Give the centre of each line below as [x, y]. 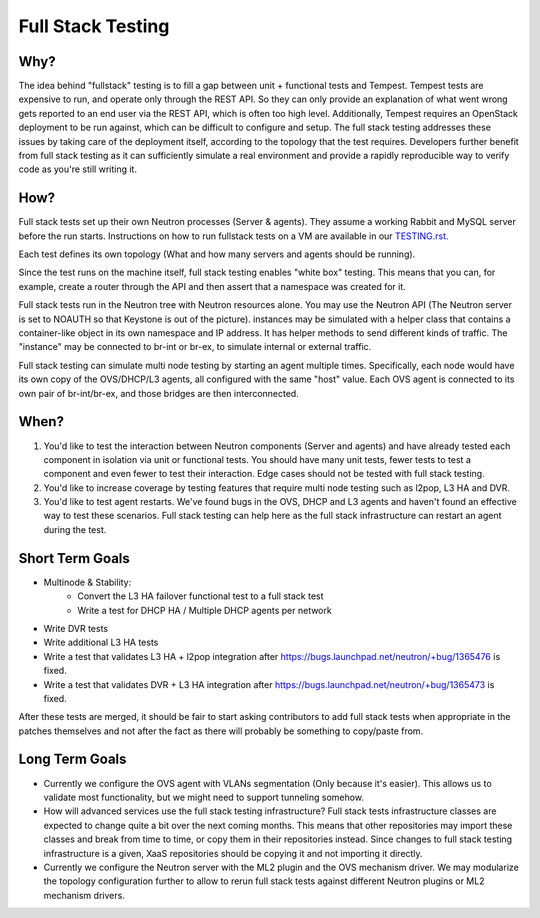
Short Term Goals [74, 558]
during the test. [75, 529]
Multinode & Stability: [87, 582]
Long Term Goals [72, 759]
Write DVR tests [76, 628]
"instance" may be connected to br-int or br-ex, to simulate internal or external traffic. [195, 347]
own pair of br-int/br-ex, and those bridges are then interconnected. [158, 393]
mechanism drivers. [84, 895]
